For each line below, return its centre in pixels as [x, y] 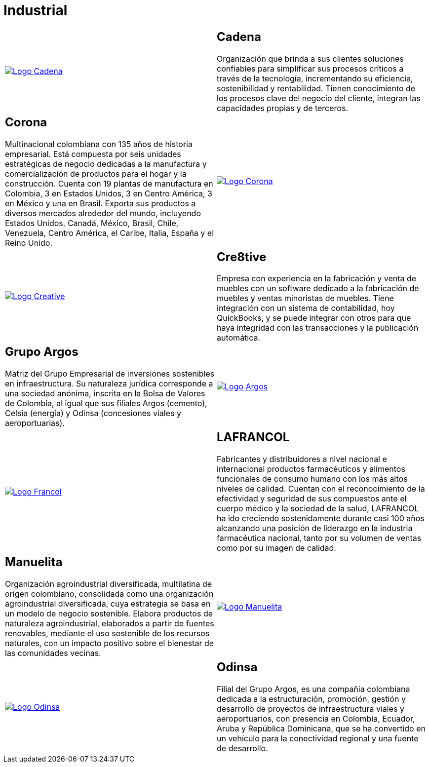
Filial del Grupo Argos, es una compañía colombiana [313, 689]
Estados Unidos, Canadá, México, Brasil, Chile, [92, 223]
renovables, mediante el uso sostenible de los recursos [107, 633]
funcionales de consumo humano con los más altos [312, 479]
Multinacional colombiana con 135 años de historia [99, 144]
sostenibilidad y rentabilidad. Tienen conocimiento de [316, 88]
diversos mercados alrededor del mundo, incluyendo [103, 213]
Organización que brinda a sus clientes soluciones [310, 58]
